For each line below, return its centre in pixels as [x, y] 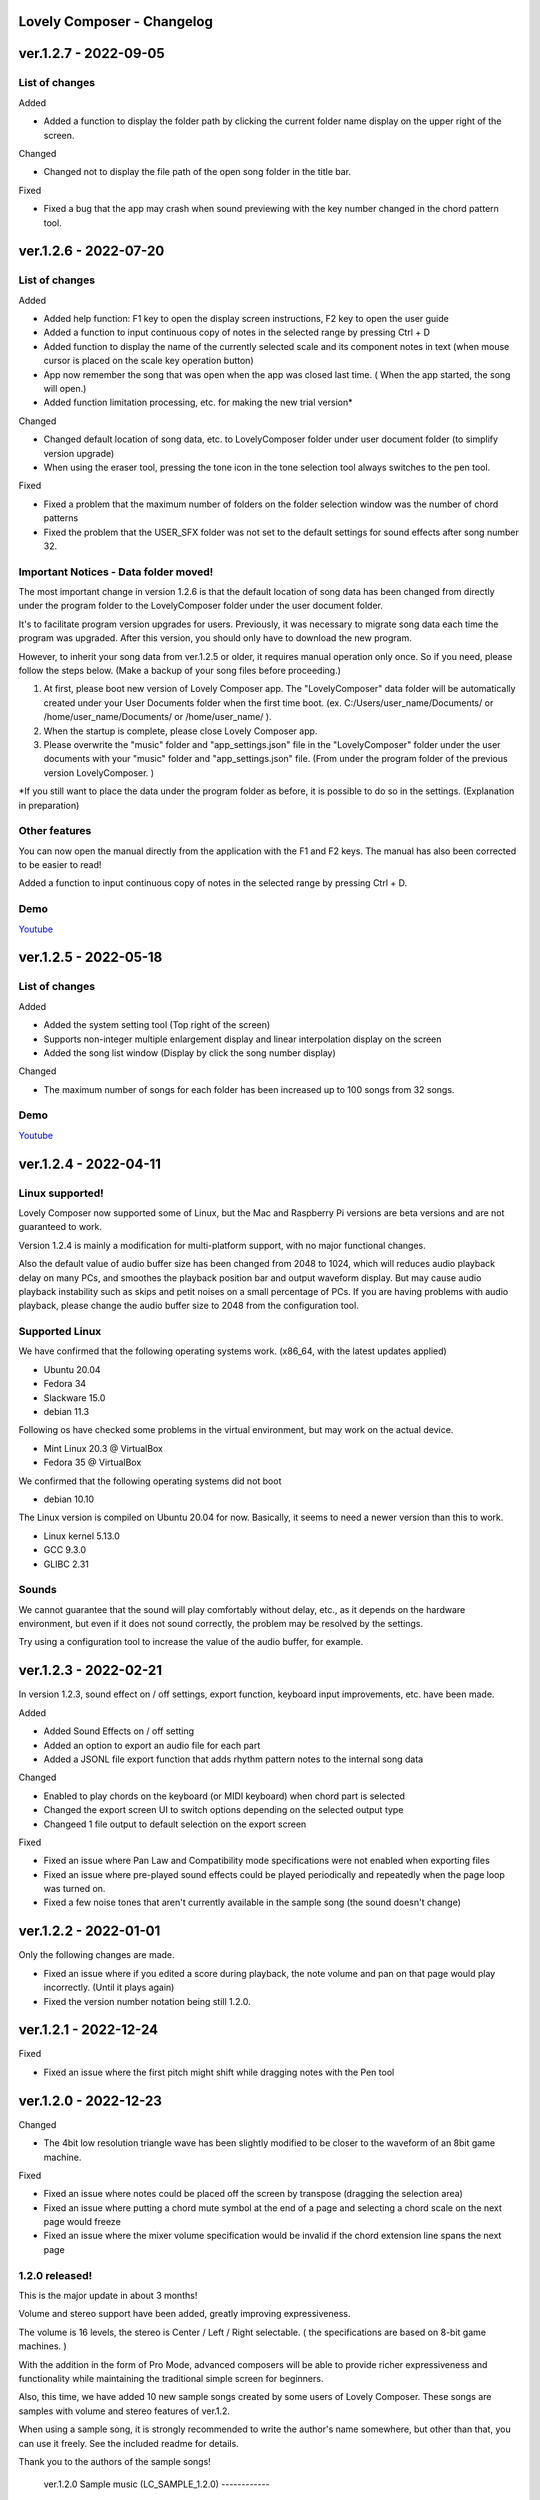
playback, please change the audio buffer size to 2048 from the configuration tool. [188, 1306]
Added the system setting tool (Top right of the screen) [157, 1025]
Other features [55, 831]
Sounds [37, 1590]
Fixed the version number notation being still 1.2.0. [147, 2001]
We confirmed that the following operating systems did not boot [150, 1481]
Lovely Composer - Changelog [116, 21]
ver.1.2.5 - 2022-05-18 [90, 957]
